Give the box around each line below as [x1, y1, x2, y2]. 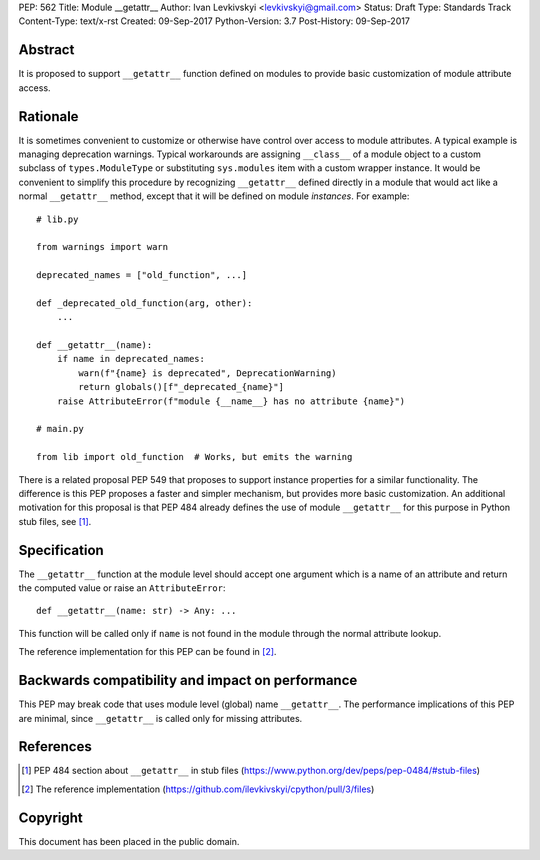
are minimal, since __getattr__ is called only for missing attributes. [18, 712, 303, 724]
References [18, 738, 92, 755]
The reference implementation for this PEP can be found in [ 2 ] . [18, 646, 277, 658]
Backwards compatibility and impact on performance [18, 672, 358, 689]
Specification [18, 541, 104, 559]
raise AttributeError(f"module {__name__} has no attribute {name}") [56, 395, 406, 407]
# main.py [36, 423, 84, 435]
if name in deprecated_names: [56, 353, 205, 365]
